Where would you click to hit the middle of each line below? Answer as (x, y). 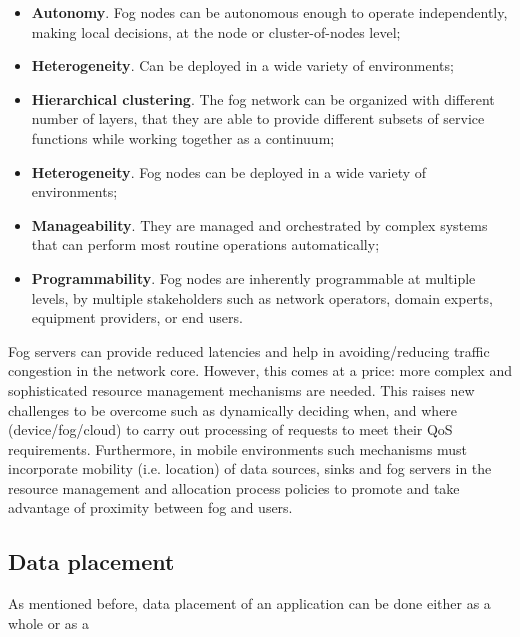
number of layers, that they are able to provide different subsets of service (258, 118)
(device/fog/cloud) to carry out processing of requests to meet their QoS (230, 429)
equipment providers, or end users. (137, 317)
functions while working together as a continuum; (183, 137)
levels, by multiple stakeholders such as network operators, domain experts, (262, 297)
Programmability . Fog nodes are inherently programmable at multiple (253, 277)
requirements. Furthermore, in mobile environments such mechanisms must (237, 448)
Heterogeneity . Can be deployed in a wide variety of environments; (242, 65)
